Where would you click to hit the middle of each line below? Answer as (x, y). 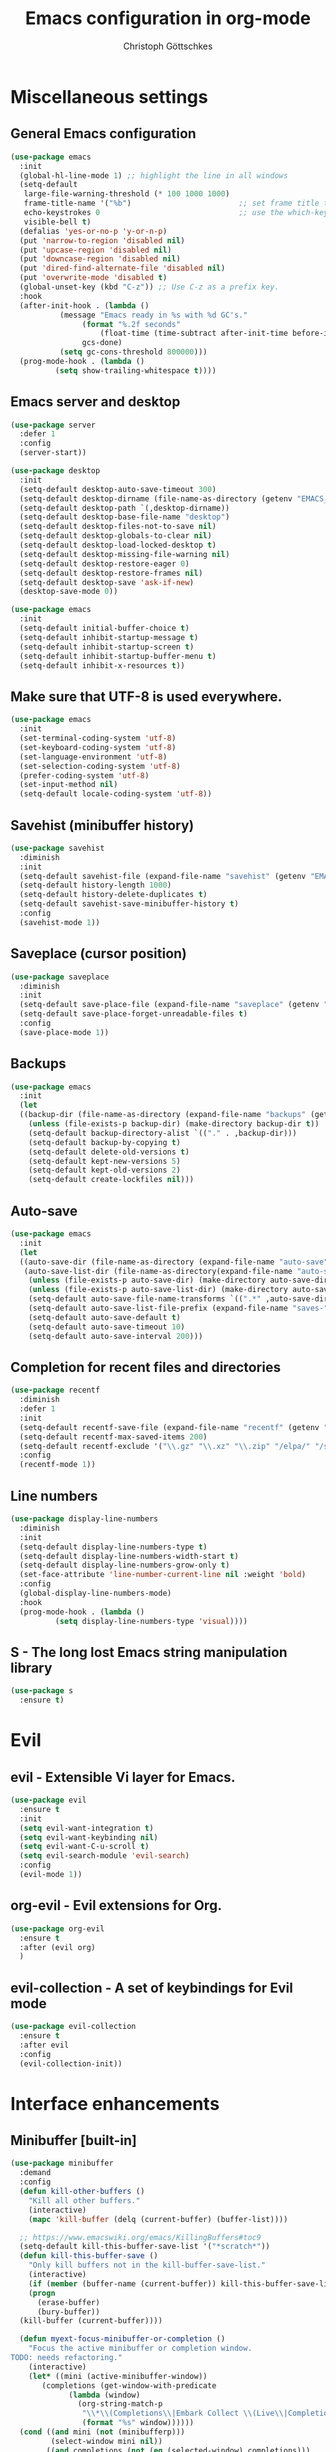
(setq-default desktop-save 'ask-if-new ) (107, 582)
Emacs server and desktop (95, 402)
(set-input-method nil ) (68, 785)
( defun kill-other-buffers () (82, 2192)
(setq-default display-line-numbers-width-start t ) (129, 1556)
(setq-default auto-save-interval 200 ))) (115, 1336)
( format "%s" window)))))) (138, 2423)
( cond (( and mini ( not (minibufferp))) (102, 2432)
